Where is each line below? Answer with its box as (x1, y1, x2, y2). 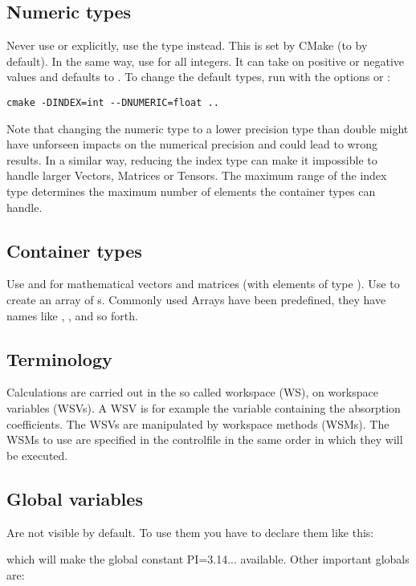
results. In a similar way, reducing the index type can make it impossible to (6, 151, 377, 168)
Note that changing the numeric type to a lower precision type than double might (6, 120, 409, 136)
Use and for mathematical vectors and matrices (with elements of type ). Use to (6, 275, 400, 292)
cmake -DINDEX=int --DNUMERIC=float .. (6, 96, 219, 108)
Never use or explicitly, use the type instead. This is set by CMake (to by (6, 37, 368, 54)
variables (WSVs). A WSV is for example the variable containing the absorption (6, 399, 401, 416)
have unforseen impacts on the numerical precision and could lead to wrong (6, 136, 377, 153)
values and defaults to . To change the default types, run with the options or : (6, 68, 390, 85)
